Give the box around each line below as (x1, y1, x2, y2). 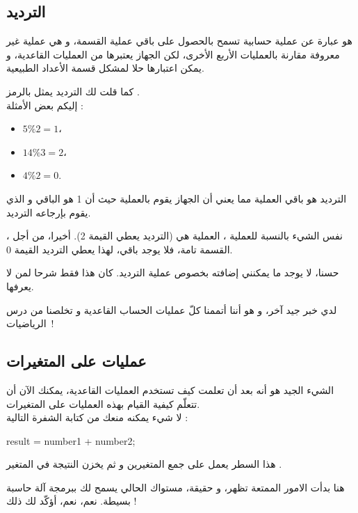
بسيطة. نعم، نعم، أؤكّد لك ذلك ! (6, 494, 137, 508)
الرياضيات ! (6, 316, 54, 331)
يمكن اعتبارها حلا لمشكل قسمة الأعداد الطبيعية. (6, 61, 204, 75)
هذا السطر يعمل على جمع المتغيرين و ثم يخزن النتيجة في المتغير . (6, 457, 282, 471)
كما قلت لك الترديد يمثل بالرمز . (6, 84, 140, 98)
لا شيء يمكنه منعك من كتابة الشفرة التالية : (6, 410, 188, 425)
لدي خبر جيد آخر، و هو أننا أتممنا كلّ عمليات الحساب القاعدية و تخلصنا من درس (6, 302, 337, 317)
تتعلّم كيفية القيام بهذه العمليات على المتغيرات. (6, 396, 200, 411)
